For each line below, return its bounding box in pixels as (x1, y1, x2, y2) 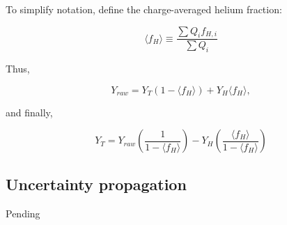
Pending (6, 205, 40, 220)
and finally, (6, 104, 53, 119)
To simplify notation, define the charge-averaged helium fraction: (6, 2, 282, 16)
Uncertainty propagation (6, 173, 187, 194)
